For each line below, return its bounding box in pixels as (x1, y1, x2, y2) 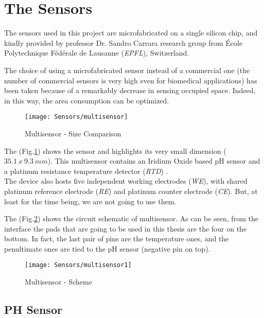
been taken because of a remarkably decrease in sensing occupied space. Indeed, (4, 85, 256, 96)
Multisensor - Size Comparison (25, 128, 121, 138)
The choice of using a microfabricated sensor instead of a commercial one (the (4, 64, 250, 75)
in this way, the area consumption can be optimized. (4, 95, 169, 105)
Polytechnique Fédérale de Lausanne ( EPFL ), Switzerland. (4, 47, 189, 58)
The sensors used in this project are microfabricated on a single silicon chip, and (4, 27, 258, 38)
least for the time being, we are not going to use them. (4, 196, 177, 206)
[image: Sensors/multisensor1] (25, 261, 132, 269)
